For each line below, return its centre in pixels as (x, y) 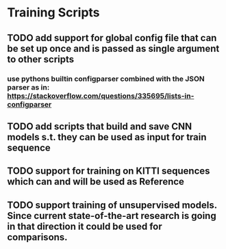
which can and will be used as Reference (96, 182)
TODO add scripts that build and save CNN (100, 126)
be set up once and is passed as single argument (113, 48)
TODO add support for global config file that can (112, 38)
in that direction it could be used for (85, 226)
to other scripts (41, 59)
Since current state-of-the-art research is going (112, 216)
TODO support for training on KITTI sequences (109, 171)
